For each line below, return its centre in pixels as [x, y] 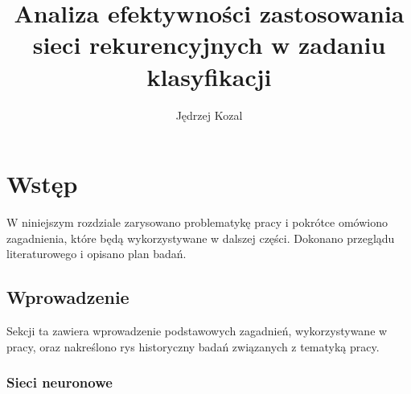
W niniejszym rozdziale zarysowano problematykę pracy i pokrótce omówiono [197, 222]
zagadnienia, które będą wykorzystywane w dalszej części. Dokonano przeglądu [201, 238]
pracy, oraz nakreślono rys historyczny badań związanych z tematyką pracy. [193, 346]
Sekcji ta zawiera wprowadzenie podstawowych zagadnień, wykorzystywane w [197, 331]
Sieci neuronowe [60, 382]
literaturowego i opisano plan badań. [97, 254]
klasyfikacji [209, 76]
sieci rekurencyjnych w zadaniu [209, 45]
